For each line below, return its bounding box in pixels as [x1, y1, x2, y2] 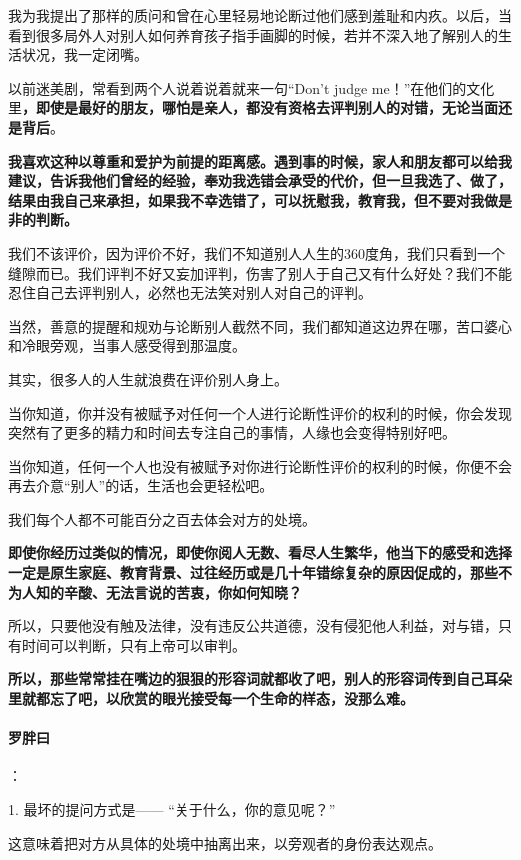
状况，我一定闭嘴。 [21, 44, 148, 65]
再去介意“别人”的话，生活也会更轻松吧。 [8, 475, 274, 496]
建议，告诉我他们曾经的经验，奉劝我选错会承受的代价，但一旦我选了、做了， [8, 170, 512, 191]
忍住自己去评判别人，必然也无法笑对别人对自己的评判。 [8, 282, 372, 303]
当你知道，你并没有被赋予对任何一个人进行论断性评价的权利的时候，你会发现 [8, 402, 512, 423]
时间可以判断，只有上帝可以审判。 [21, 634, 246, 655]
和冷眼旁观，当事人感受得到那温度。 [8, 335, 246, 356]
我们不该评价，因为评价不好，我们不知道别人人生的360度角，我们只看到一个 [8, 242, 505, 263]
